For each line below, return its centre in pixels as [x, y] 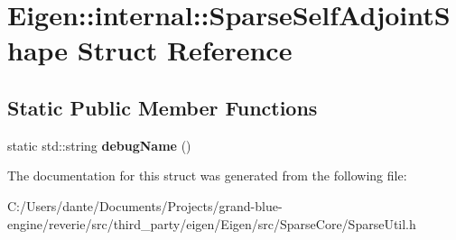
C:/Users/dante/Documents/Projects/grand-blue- [145, 205]
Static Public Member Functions [163, 107]
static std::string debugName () [99, 145]
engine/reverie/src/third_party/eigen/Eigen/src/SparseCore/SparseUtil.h [212, 223]
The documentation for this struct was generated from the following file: [207, 175]
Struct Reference [185, 50]
